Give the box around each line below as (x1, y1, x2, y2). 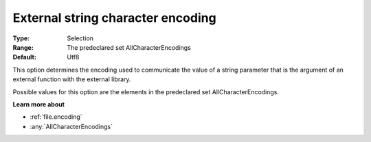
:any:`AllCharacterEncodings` (30, 122, 113, 130)
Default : (12, 53, 37, 61)
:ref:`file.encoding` (30, 113, 82, 121)
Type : (12, 34, 30, 42)
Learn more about (12, 100, 65, 109)
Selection (67, 34, 94, 42)
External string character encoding (12, 10, 216, 25)
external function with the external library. (12, 75, 131, 83)
